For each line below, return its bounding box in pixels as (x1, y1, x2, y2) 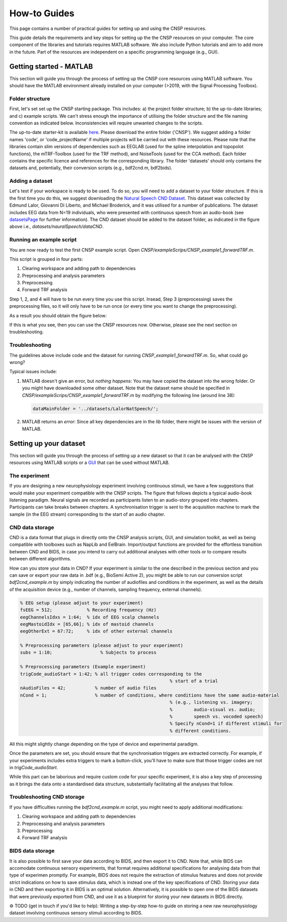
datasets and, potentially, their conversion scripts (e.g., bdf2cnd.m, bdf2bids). (9, 165, 172, 171)
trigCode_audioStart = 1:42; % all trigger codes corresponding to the (20, 671, 202, 677)
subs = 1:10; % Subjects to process (20, 650, 157, 655)
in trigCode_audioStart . (9, 764, 58, 770)
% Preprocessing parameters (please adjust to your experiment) (20, 643, 184, 648)
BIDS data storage (9, 847, 55, 854)
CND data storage (9, 523, 54, 531)
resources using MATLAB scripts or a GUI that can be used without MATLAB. (9, 459, 170, 466)
